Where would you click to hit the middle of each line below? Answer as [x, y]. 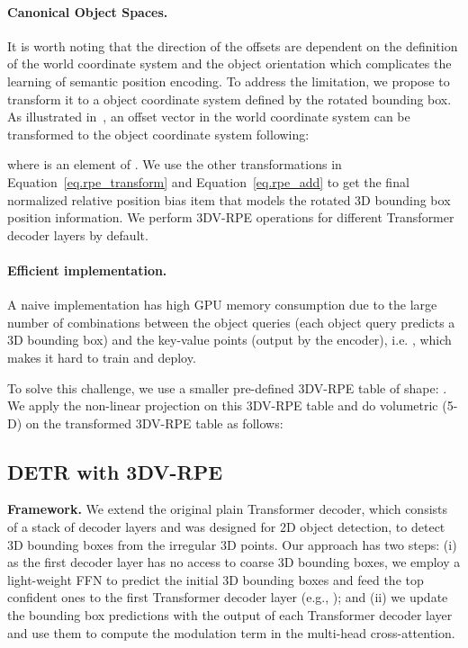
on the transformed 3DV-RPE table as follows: [154, 423]
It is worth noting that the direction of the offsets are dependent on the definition [233, 45]
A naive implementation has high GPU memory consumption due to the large [222, 305]
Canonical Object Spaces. [88, 11]
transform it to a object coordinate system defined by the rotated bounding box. [229, 99]
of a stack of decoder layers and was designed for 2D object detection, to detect [226, 527]
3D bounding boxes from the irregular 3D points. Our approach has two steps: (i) [232, 544]
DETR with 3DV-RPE [115, 471]
